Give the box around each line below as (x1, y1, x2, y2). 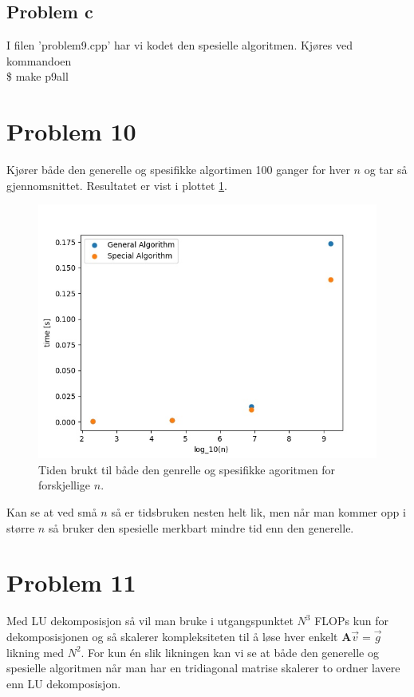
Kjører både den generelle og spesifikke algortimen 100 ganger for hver (6, 161, 350, 178)
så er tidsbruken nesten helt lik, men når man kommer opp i (111, 504, 406, 521)
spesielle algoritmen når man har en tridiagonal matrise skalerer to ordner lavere (6, 659, 400, 676)
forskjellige (38, 477, 91, 493)
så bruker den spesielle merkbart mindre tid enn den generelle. (48, 519, 354, 536)
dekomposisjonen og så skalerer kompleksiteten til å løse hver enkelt (6, 628, 338, 644)
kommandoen (6, 52, 72, 69)
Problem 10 (6, 115, 136, 148)
